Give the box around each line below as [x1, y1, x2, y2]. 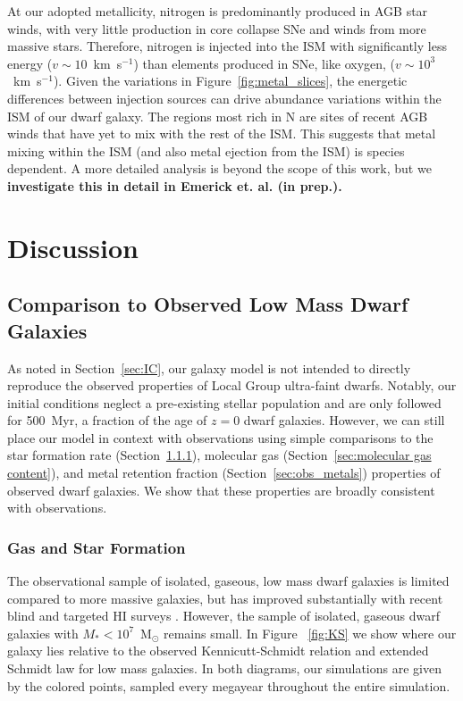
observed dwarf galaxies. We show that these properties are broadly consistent [7, 480, 435, 499]
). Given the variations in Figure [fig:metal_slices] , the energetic [53, 71, 408, 90]
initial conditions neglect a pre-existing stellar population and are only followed [7, 393, 442, 412]
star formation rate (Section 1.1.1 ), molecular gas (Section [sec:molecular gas [7, 446, 432, 464]
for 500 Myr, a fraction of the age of [7, 411, 207, 430]
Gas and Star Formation [7, 536, 186, 558]
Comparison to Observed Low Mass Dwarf [7, 290, 408, 318]
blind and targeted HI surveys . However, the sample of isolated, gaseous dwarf [7, 606, 440, 625]
